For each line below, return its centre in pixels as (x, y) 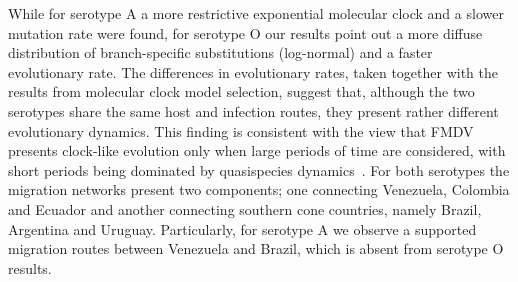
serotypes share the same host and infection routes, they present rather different (253, 110)
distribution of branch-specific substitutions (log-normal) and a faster (220, 52)
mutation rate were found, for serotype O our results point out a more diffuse (245, 32)
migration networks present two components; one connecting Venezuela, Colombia (259, 189)
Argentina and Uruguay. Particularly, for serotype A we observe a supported (242, 228)
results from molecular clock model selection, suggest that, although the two (241, 91)
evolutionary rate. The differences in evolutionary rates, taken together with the (253, 71)
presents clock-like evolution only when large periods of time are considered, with (257, 150)
